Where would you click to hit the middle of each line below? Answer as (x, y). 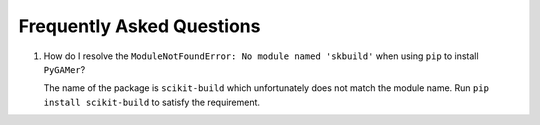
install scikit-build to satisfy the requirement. (151, 102)
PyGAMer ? (64, 69)
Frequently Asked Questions (139, 26)
